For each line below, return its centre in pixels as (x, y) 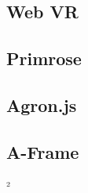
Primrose (44, 58)
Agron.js (42, 104)
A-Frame (43, 151)
